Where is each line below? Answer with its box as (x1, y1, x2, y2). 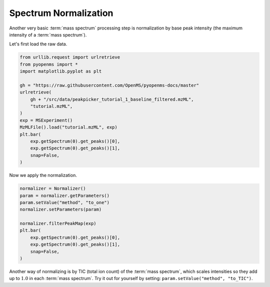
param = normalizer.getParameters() (19, 192, 110, 198)
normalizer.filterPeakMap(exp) (19, 220, 97, 226)
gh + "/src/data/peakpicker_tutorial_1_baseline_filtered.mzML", (30, 96, 194, 102)
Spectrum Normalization (9, 7, 113, 18)
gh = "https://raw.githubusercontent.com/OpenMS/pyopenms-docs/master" (19, 82, 199, 88)
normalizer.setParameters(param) (19, 206, 102, 212)
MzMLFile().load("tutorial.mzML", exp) (19, 124, 117, 130)
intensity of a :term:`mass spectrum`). (9, 31, 87, 37)
